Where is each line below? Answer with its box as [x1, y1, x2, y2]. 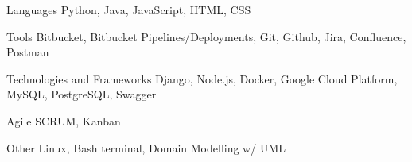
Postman [6, 44, 49, 60]
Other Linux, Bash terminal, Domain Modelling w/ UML [6, 139, 286, 156]
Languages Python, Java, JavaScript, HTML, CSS [6, 2, 251, 17]
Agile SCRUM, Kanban [6, 112, 121, 129]
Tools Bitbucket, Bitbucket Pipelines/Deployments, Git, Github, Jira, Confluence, [6, 28, 406, 44]
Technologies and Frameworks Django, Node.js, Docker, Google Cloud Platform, [6, 70, 398, 87]
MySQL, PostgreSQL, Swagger [6, 86, 157, 102]
